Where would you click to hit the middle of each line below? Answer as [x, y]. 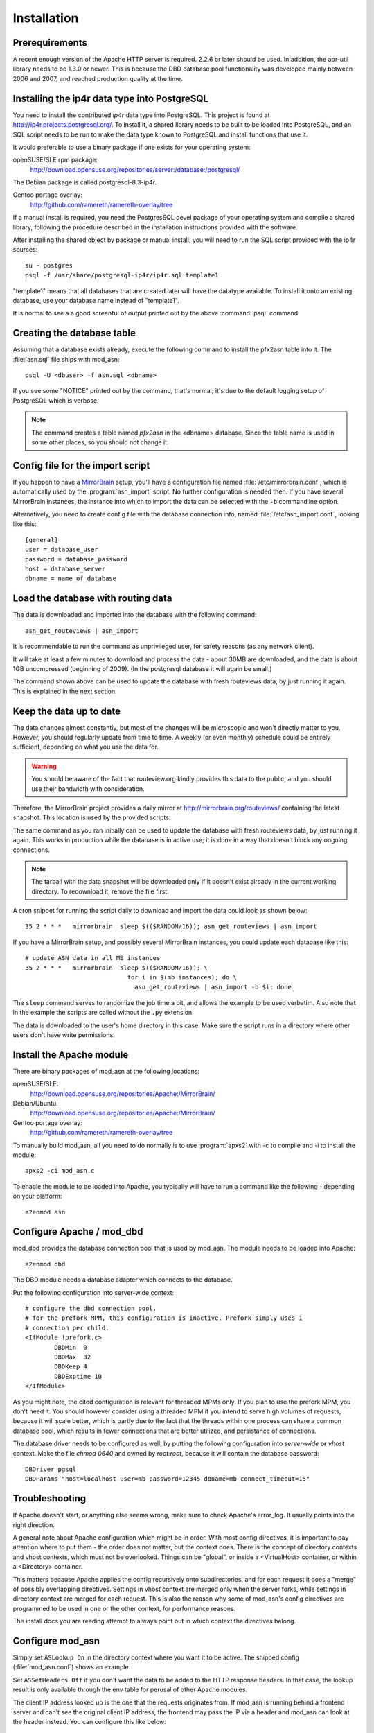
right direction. [34, 1524]
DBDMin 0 [71, 1347]
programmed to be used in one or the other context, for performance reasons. [124, 1608]
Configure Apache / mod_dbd [78, 1231]
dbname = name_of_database [71, 578]
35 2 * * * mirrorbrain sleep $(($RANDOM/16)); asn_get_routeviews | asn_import [171, 926]
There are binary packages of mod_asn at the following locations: [106, 1071]
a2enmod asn [45, 1212]
